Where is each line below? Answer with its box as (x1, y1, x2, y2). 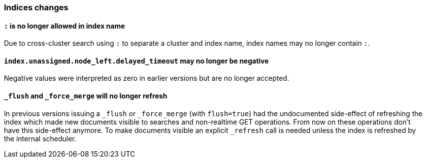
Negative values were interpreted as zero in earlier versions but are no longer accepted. (4, 74, 290, 83)
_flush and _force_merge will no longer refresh (4, 92, 167, 100)
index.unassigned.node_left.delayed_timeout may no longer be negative (4, 56, 269, 65)
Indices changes (4, 2, 68, 12)
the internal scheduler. (4, 134, 76, 143)
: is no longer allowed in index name (4, 21, 125, 30)
